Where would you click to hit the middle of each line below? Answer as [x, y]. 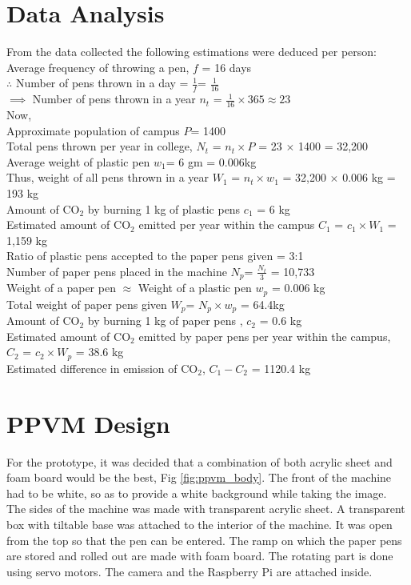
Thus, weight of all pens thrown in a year [108, 177]
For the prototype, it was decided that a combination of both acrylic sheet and [200, 461]
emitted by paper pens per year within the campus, [265, 336]
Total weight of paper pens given [87, 304]
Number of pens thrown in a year [114, 99]
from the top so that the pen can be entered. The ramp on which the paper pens [204, 540]
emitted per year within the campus [227, 224]
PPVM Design [88, 423]
